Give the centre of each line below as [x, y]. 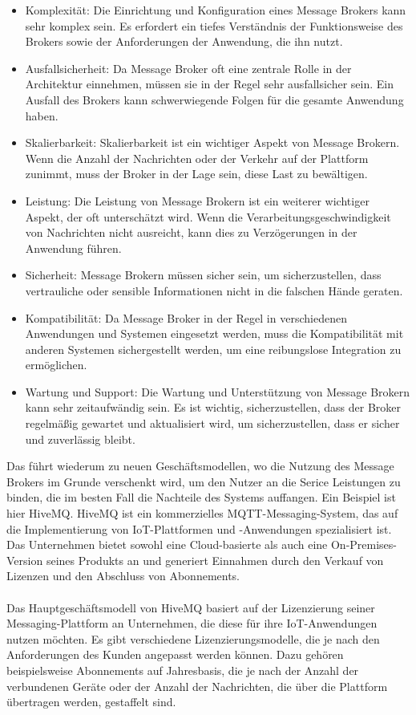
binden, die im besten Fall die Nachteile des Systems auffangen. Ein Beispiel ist [201, 497]
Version [25, 560]
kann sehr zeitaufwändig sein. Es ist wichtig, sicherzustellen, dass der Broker [213, 407]
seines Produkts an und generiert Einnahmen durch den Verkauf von [215, 560]
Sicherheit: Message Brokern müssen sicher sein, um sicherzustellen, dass [203, 275]
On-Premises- [364, 544]
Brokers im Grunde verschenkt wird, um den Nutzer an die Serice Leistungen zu [204, 481]
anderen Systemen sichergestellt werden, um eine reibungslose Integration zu [213, 349]
